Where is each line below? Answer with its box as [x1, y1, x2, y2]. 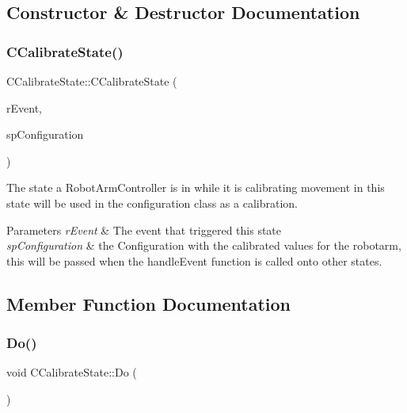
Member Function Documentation [6, 291, 291, 315]
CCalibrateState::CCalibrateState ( [6, 73, 177, 89]
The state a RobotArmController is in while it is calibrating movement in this [6, 179, 385, 196]
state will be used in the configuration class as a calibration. [6, 194, 298, 211]
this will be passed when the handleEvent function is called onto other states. [6, 252, 382, 269]
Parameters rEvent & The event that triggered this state [6, 221, 282, 238]
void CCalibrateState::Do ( [6, 364, 137, 380]
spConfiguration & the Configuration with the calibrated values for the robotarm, [6, 237, 401, 254]
